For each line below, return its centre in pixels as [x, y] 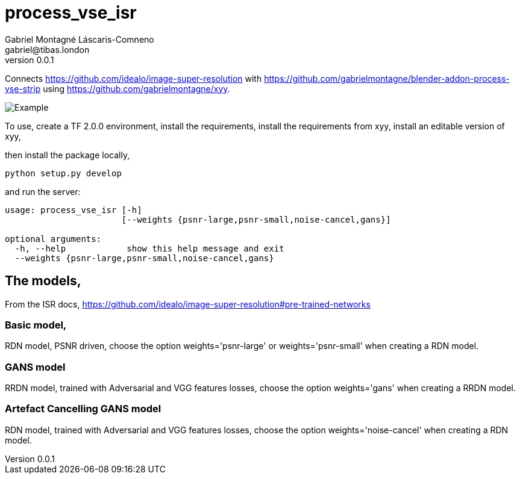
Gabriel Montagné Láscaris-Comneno [80, 39]
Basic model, [36, 325]
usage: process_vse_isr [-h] [74, 210]
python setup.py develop [63, 173]
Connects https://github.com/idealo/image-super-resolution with [133, 78]
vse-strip [23, 88]
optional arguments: [53, 239]
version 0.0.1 [30, 60]
